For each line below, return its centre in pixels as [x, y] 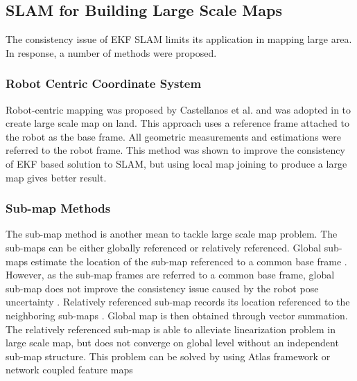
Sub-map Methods [58, 208]
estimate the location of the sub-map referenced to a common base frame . [189, 261]
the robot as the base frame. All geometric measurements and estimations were [173, 136]
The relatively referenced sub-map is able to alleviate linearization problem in [171, 329]
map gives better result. [56, 177]
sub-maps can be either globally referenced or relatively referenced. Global [164, 247]
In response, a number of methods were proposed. [111, 52]
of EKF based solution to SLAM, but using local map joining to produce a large [176, 163]
